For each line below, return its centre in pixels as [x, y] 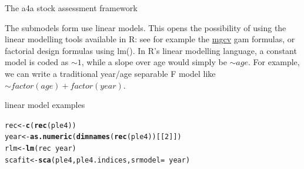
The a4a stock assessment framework [71, 8]
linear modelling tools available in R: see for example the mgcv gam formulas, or [150, 39]
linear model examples [45, 105]
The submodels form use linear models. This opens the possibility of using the [146, 27]
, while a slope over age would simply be [154, 62]
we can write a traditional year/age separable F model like [110, 73]
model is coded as [37, 62]
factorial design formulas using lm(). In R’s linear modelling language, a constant [151, 50]
